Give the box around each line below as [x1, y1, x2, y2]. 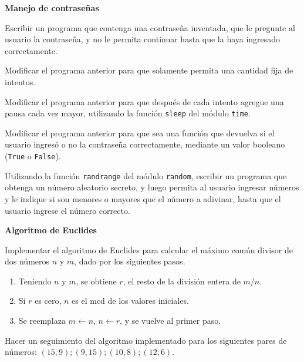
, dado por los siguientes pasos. [74, 255, 185, 267]
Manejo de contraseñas [5, 2, 99, 14]
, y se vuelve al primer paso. [120, 314, 221, 327]
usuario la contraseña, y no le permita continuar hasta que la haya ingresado [5, 33, 281, 45]
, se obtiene [76, 274, 117, 287]
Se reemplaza [18, 314, 66, 327]
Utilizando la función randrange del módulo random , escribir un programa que [5, 169, 287, 182]
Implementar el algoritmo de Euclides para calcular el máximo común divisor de [5, 243, 293, 256]
